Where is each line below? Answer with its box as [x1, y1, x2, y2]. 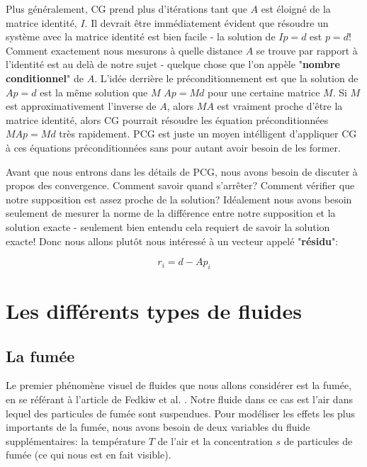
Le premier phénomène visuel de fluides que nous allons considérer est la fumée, [6, 378, 352, 393]
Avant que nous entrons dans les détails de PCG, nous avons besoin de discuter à [6, 164, 358, 179]
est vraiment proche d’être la [217, 99, 343, 113]
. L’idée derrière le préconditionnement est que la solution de [94, 70, 358, 85]
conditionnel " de [6, 70, 84, 85]
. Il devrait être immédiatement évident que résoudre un [84, 15, 329, 30]
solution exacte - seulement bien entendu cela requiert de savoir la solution [6, 219, 330, 234]
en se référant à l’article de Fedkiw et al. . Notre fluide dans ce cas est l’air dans [6, 392, 353, 407]
